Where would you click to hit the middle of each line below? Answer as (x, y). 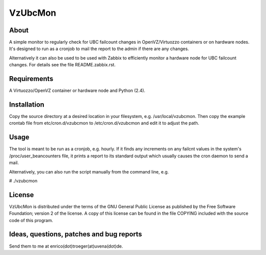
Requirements (31, 79)
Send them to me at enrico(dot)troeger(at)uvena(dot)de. (66, 246)
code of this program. (31, 220)
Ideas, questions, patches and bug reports (76, 234)
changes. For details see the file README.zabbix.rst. (62, 65)
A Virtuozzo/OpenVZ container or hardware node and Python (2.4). (77, 90)
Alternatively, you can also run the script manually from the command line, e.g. (89, 171)
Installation (27, 104)
